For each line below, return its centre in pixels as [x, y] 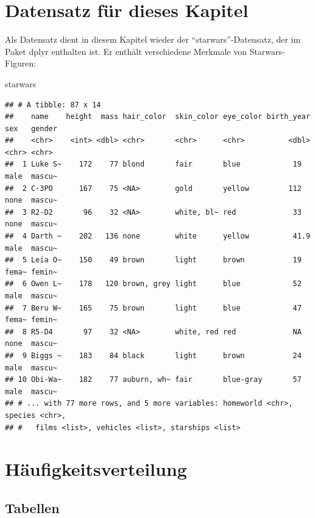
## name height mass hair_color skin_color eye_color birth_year [158, 117]
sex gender [31, 128]
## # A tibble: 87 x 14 [53, 105]
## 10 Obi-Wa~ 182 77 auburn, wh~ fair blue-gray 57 [153, 380]
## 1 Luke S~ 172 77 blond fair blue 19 [153, 164]
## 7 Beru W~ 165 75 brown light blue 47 [153, 308]
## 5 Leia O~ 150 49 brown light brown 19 [153, 260]
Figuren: [21, 63]
